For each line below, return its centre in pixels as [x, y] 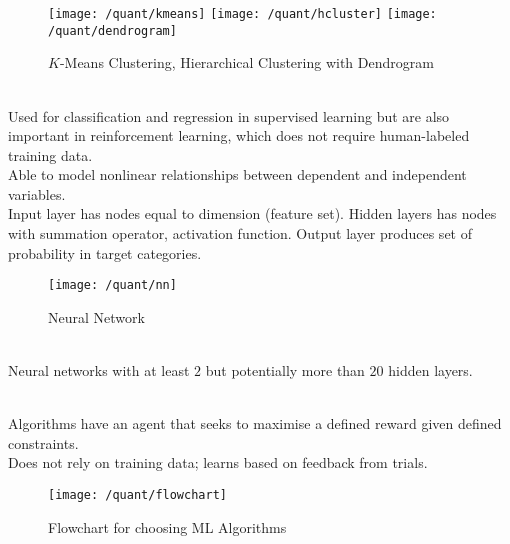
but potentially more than [285, 370]
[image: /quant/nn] [112, 285]
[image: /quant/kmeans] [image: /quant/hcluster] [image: [242, 14]
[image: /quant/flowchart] [137, 495]
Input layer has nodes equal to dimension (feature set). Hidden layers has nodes [252, 213]
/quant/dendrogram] [112, 30]
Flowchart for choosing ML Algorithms [167, 526]
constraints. [43, 442]
